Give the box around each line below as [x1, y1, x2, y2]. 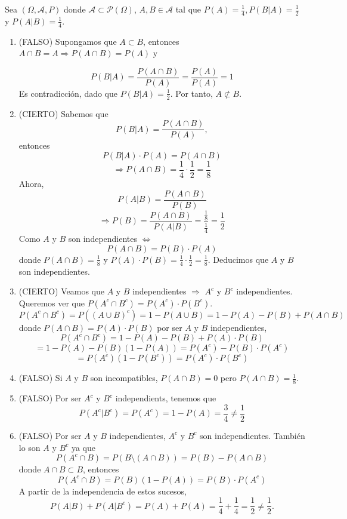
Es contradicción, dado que [18, 87, 118, 99]
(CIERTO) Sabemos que [18, 107, 109, 119]
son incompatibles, [90, 371, 158, 384]
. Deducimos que [207, 253, 269, 265]
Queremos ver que [18, 296, 85, 309]
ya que [71, 441, 95, 453]
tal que [175, 3, 202, 15]
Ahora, [18, 177, 44, 190]
